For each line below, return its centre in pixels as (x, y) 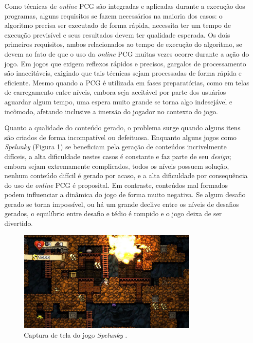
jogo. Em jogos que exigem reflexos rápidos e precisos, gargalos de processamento (125, 63)
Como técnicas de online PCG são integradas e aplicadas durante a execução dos (125, 6)
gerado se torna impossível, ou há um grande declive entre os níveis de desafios (122, 204)
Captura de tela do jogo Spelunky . (76, 334)
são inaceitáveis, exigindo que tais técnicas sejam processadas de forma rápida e (123, 73)
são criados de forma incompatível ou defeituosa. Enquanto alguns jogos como (121, 137)
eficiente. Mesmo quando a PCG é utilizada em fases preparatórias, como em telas (127, 82)
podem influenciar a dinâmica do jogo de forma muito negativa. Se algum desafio (125, 194)
